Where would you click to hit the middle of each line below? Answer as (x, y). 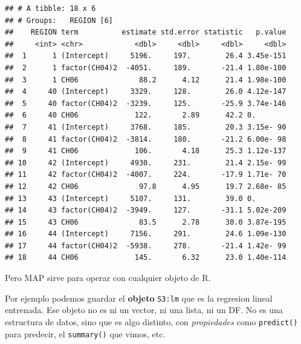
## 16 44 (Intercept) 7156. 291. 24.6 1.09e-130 (146, 234)
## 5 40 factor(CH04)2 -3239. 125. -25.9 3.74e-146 (146, 103)
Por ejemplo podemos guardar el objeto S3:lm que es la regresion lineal (139, 298)
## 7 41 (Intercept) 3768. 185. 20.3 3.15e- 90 (146, 127)
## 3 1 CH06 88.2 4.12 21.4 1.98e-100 (146, 80)
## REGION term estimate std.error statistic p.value (146, 32)
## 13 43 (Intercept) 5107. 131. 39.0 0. (131, 198)
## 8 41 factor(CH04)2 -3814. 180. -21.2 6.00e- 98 (146, 139)
